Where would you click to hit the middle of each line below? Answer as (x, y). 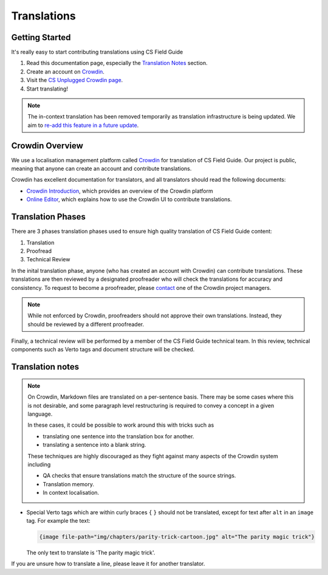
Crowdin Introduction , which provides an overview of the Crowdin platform (120, 191)
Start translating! (47, 89)
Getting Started (41, 37)
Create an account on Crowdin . (65, 71)
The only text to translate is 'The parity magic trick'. (91, 553)
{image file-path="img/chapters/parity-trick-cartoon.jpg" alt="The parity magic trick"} (177, 537)
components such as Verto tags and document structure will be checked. (103, 349)
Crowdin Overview (47, 146)
